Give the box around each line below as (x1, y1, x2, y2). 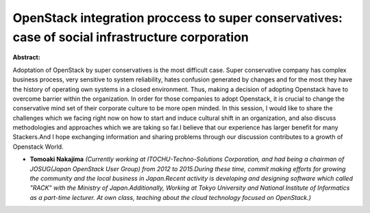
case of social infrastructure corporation (12, 29, 249, 45)
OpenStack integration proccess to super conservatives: (12, 10, 343, 25)
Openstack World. (12, 142, 64, 151)
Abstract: (12, 53, 40, 62)
